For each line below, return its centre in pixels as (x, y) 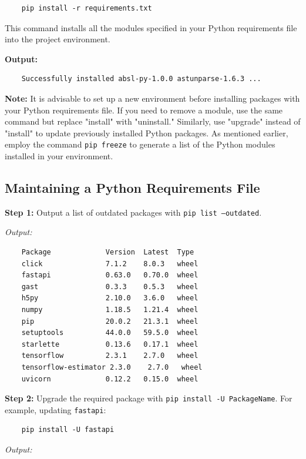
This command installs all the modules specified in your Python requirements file (151, 27)
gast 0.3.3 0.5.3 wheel (110, 287)
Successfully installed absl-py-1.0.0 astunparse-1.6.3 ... (141, 79)
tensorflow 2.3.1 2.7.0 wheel (110, 356)
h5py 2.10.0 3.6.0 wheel (110, 298)
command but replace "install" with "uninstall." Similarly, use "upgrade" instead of (153, 121)
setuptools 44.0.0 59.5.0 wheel (110, 333)
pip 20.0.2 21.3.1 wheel (110, 321)
